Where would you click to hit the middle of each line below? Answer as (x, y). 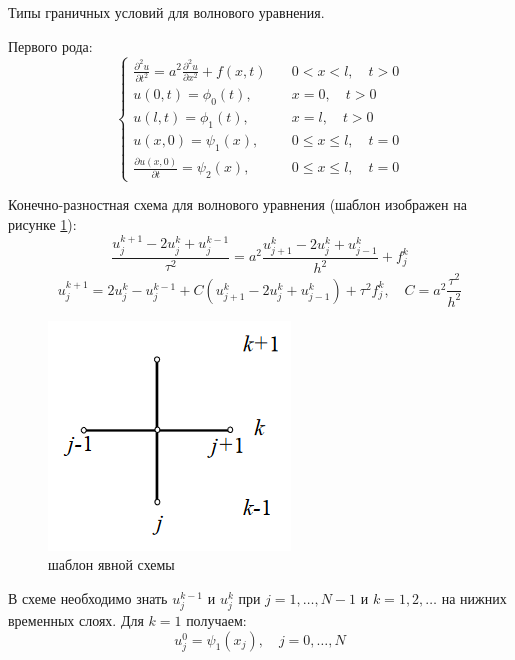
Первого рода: (50, 45)
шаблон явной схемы (111, 564)
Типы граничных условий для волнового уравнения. (166, 12)
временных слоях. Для (76, 619)
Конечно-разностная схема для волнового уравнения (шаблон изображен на (237, 204)
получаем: (216, 619)
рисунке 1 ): (42, 223)
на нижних (474, 597)
